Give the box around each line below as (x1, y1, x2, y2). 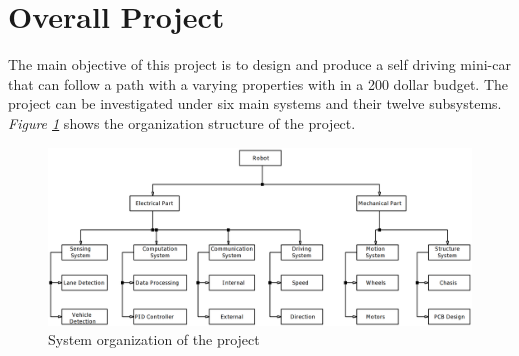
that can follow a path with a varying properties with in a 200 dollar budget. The (8, 73, 508, 94)
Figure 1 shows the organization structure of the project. (8, 112, 356, 133)
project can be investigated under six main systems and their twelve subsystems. (8, 93, 502, 114)
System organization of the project (48, 329, 260, 350)
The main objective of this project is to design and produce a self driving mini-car (8, 54, 511, 75)
